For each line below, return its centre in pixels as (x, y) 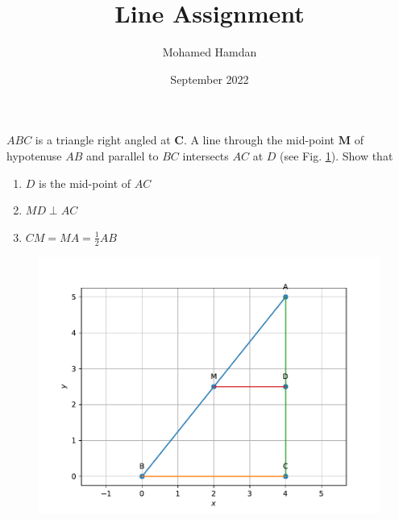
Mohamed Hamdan (210, 52)
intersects (206, 155)
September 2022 (210, 79)
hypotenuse (34, 155)
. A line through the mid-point (259, 140)
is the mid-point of (85, 183)
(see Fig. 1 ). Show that (337, 155)
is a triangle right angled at (103, 140)
